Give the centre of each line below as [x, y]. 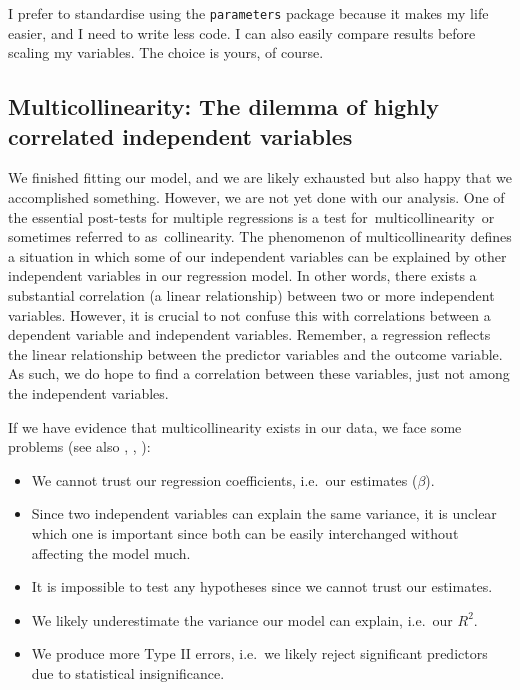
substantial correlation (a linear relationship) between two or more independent [251, 295]
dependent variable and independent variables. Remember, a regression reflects [249, 334]
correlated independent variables [180, 135]
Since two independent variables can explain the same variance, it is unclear [264, 513]
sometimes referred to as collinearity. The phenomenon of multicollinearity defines [260, 236]
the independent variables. [88, 392]
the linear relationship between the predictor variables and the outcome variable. [255, 353]
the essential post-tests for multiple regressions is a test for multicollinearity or [251, 216]
